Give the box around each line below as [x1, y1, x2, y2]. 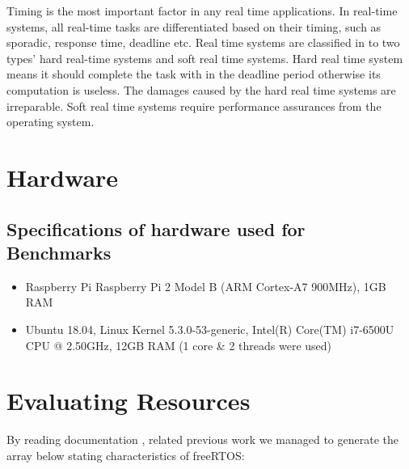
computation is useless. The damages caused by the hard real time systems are [6, 81, 396, 98]
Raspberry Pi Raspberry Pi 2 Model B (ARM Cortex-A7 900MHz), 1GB [25, 277, 386, 294]
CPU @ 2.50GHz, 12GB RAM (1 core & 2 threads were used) [25, 336, 332, 353]
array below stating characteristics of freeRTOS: [6, 446, 245, 463]
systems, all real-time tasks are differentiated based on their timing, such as [6, 18, 382, 35]
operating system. [6, 113, 95, 130]
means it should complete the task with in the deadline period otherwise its [6, 65, 381, 82]
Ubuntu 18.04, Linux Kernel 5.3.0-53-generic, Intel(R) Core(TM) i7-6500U [25, 320, 394, 337]
